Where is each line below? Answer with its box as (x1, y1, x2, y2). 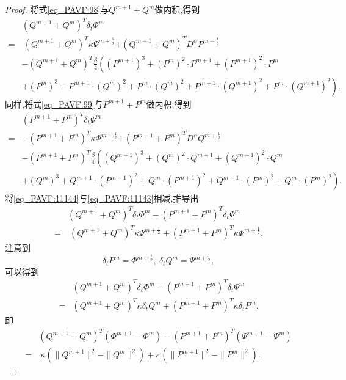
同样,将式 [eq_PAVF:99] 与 (5, 97, 103, 110)
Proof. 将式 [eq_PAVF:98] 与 (5, 3, 109, 15)
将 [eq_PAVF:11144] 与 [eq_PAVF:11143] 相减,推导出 (5, 192, 199, 205)
